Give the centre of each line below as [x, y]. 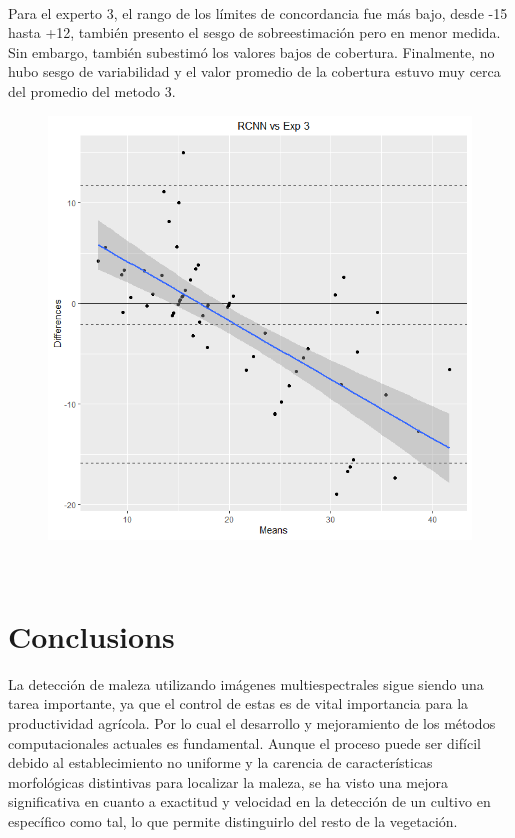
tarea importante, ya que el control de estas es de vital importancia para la [238, 703]
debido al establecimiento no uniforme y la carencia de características [220, 762]
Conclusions [91, 635]
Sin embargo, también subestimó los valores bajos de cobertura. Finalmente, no [251, 51]
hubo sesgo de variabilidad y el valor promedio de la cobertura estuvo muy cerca [254, 71]
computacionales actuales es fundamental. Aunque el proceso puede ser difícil [244, 742]
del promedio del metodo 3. [92, 90]
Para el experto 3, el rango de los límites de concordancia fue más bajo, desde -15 [258, 12]
